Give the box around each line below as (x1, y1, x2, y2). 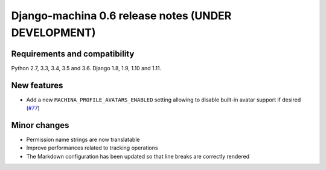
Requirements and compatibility (11, 49, 135, 59)
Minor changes (11, 120, 69, 130)
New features (11, 80, 63, 90)
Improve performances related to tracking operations (26, 144, 158, 151)
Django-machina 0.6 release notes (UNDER (11, 9, 232, 22)
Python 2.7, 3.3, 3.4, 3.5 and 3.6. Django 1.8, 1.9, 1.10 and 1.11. (11, 64, 162, 71)
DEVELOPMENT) (11, 26, 96, 39)
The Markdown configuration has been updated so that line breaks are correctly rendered (26, 153, 250, 160)
